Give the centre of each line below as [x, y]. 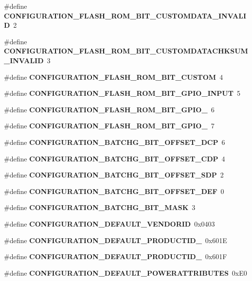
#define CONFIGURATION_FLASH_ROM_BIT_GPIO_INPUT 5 [122, 93]
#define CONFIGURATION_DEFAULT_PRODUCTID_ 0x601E [116, 240]
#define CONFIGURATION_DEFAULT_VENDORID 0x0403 [109, 223]
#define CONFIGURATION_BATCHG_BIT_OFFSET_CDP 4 [115, 158]
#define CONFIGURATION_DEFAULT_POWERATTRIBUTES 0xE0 [126, 272]
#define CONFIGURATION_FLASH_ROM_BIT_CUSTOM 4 [114, 77]
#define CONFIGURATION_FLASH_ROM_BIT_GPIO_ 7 [109, 126]
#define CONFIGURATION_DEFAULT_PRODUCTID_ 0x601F [116, 256]
